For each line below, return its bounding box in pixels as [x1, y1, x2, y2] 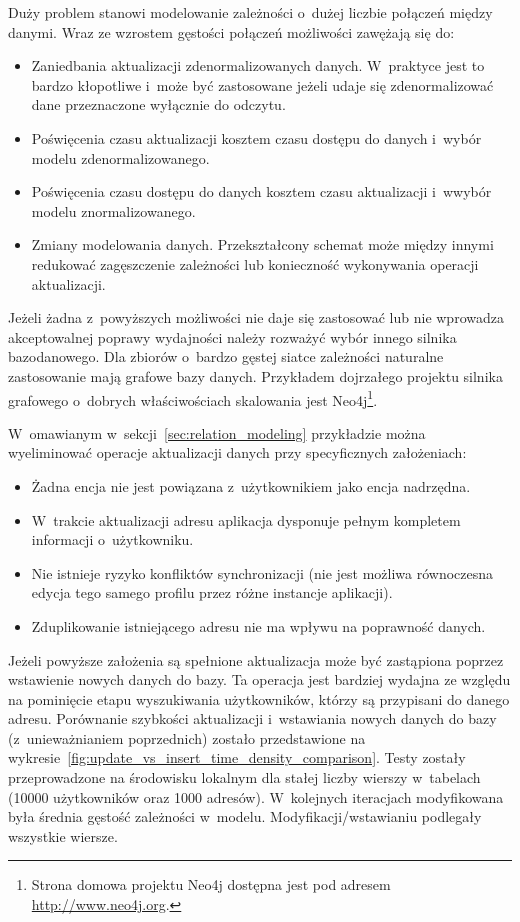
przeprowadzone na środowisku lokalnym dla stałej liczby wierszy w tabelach [8, 767, 481, 788]
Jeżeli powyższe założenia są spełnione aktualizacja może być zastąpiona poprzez [8, 649, 504, 670]
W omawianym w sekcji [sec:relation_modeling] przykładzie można [8, 422, 426, 443]
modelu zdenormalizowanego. [31, 147, 210, 168]
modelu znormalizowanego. [31, 200, 196, 221]
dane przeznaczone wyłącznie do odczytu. [31, 94, 286, 115]
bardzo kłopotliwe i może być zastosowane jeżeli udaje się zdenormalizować [31, 74, 494, 95]
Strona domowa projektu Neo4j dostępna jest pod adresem [31, 874, 391, 895]
